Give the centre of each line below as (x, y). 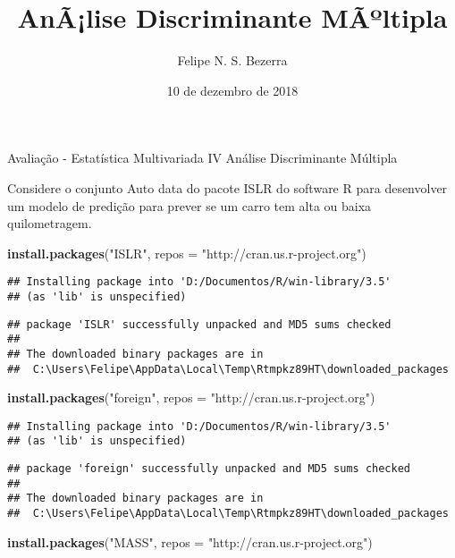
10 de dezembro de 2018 (232, 90)
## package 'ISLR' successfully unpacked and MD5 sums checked (199, 324)
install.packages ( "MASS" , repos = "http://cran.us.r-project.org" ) (190, 541)
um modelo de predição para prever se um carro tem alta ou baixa (190, 205)
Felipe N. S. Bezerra (232, 60)
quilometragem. (50, 223)
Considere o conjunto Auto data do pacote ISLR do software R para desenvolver (227, 187)
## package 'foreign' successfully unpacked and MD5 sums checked (209, 469)
